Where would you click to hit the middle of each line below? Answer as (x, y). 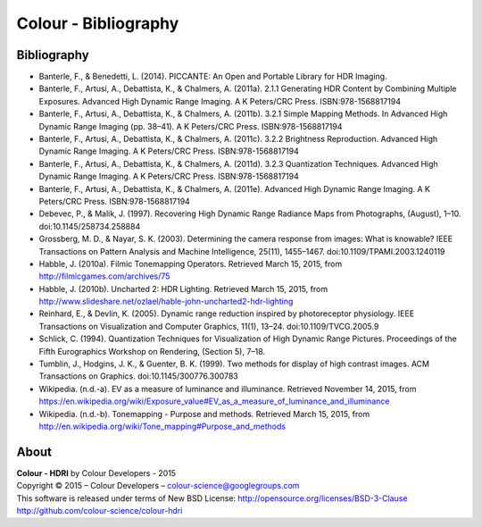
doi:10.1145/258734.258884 (90, 226)
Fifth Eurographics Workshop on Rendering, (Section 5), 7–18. (152, 351)
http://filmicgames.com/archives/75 (104, 276)
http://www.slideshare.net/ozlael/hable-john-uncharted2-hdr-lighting (166, 301)
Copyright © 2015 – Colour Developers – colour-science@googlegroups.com (158, 486)
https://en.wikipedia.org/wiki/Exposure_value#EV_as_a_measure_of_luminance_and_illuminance (214, 401)
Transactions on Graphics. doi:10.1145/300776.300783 (138, 376)
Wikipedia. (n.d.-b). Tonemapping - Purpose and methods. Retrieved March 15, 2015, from (204, 414)
